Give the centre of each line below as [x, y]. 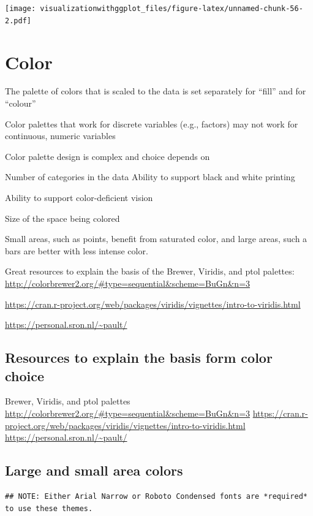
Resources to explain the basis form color [139, 358]
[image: [21, 9]
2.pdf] [18, 21]
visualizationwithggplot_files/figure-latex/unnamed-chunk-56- [172, 9]
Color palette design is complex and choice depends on [107, 156]
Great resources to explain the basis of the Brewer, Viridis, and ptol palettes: [150, 271]
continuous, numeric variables [60, 136]
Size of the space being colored [62, 218]
